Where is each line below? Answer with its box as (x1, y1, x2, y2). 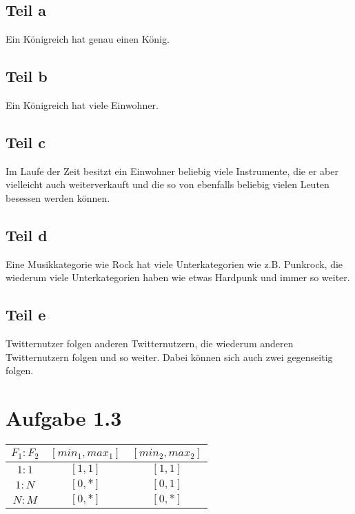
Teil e (6, 304, 46, 325)
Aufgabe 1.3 (6, 404, 122, 432)
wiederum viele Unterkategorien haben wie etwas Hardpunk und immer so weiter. (6, 270, 350, 285)
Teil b (6, 65, 48, 87)
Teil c (6, 131, 46, 152)
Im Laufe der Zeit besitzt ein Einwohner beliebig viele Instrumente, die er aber (6, 163, 338, 178)
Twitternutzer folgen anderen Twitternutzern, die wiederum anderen (6, 336, 294, 351)
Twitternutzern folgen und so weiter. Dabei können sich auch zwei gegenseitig (6, 349, 333, 364)
